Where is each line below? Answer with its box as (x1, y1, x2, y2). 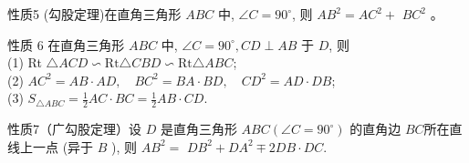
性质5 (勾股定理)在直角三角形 (7, 5, 182, 23)
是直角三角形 (160, 119, 237, 138)
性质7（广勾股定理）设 (7, 119, 141, 138)
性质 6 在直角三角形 (7, 35, 125, 54)
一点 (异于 (32, 137, 94, 156)
